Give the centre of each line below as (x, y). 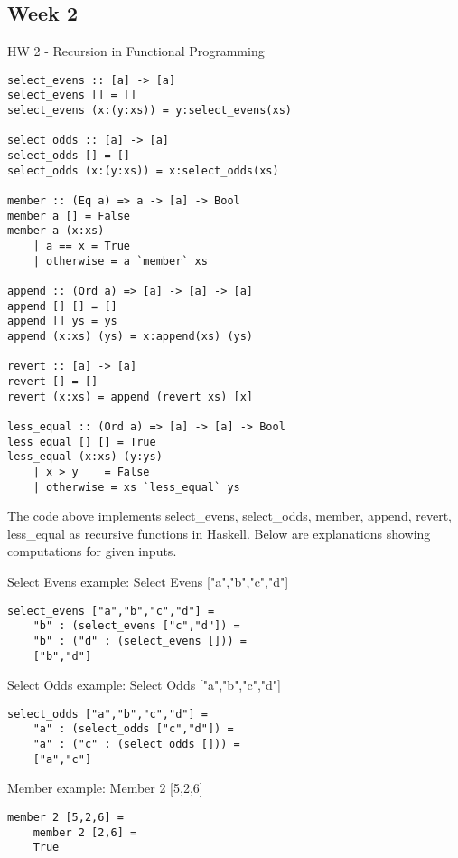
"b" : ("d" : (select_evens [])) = (140, 641)
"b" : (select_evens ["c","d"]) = (136, 626)
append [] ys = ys (62, 321)
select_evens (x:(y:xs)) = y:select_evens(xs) (150, 111)
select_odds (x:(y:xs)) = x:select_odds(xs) (143, 170)
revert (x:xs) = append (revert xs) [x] (131, 396)
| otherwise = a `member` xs (120, 261)
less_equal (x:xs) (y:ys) (85, 457)
